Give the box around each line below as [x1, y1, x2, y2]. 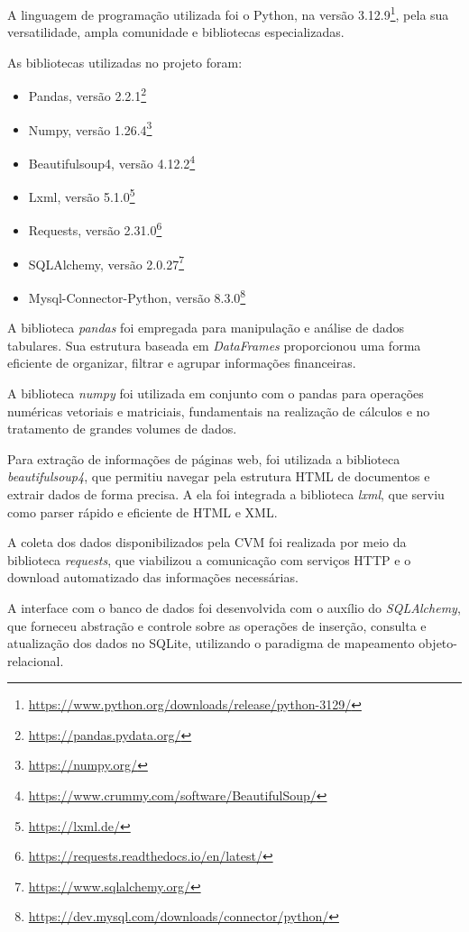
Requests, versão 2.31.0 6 [28, 218, 162, 240]
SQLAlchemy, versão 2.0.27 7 [28, 251, 185, 273]
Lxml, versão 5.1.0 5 [28, 185, 135, 206]
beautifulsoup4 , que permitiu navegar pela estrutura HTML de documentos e [7, 467, 430, 486]
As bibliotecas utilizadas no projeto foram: [7, 52, 243, 71]
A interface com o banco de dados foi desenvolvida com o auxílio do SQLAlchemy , [7, 598, 461, 617]
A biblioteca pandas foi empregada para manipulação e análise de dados [7, 318, 404, 337]
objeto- [418, 634, 457, 653]
